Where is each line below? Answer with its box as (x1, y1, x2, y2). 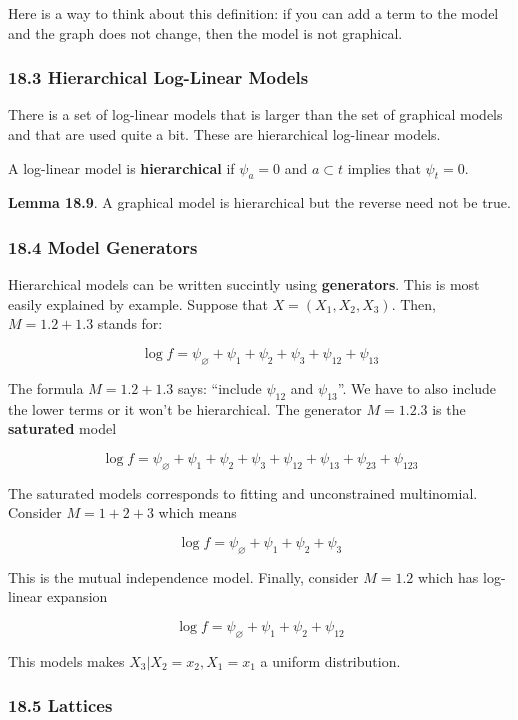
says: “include (178, 377, 262, 398)
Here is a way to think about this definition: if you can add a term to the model (8, 3, 499, 23)
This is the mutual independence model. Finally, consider (8, 566, 359, 587)
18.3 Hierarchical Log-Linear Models (8, 65, 309, 90)
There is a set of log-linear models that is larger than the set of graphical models (8, 104, 503, 125)
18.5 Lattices (8, 693, 113, 718)
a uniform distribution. (260, 650, 401, 671)
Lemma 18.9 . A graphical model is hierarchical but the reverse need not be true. (8, 192, 511, 213)
